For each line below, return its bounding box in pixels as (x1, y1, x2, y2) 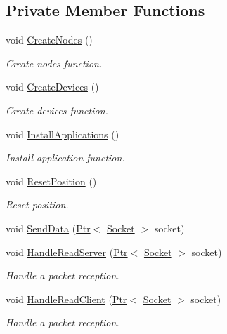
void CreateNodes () (6, 32, 93, 47)
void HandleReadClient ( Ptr (6, 291, 127, 306)
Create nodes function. (6, 55, 103, 70)
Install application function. (6, 150, 125, 165)
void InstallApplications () (6, 126, 119, 141)
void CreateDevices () (6, 79, 99, 94)
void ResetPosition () (6, 173, 97, 188)
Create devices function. (6, 102, 108, 117)
